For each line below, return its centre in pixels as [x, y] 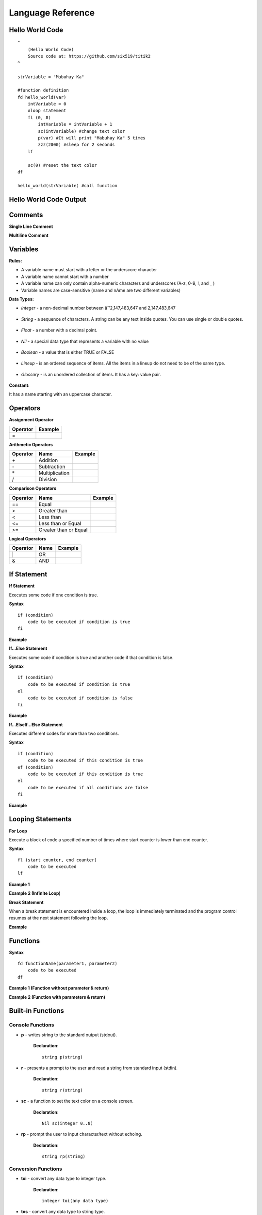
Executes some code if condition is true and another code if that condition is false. [91, 657]
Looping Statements [40, 819]
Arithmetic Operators [31, 444]
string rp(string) [64, 1156]
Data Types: [21, 299]
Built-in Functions [36, 1011]
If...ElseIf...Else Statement [36, 725]
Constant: [19, 385]
